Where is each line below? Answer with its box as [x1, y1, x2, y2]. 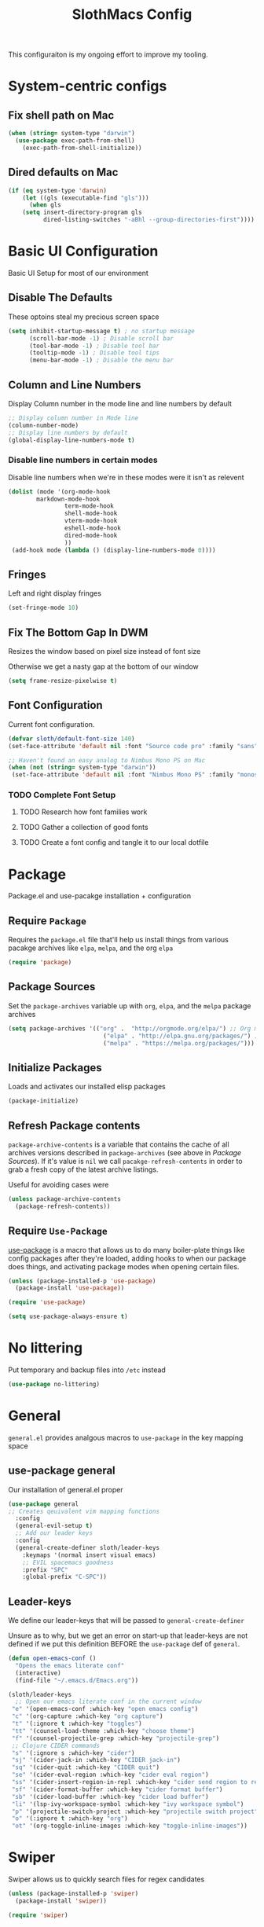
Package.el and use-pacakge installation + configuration [8, 891, 191, 901]
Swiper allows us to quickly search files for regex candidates [8, 1874, 205, 1884]
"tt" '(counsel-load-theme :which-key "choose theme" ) [11, 1727, 195, 1734]
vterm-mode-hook [64, 517, 118, 525]
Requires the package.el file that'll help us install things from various [8, 935, 229, 945]
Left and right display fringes [8, 589, 102, 598]
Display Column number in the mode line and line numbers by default [8, 398, 232, 408]
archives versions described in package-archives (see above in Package [8, 1148, 242, 1158]
